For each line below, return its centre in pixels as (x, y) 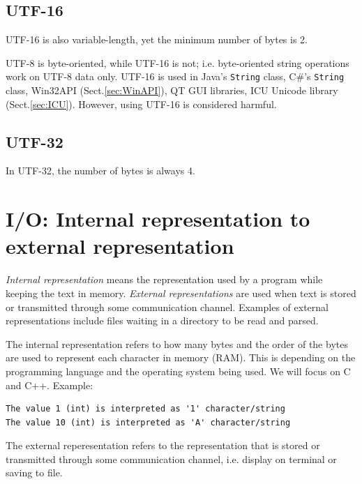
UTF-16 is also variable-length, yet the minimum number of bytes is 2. (157, 39)
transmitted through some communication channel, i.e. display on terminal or (171, 459)
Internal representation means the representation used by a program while (164, 279)
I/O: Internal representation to (158, 219)
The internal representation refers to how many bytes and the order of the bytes (177, 343)
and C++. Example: (50, 385)
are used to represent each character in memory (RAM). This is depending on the (181, 357)
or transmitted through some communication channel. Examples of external (167, 307)
